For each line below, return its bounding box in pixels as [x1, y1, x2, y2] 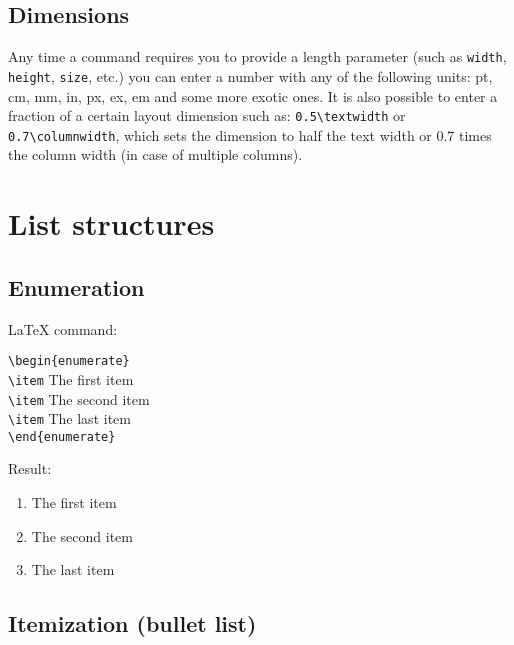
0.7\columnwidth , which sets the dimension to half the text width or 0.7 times [8, 124, 492, 145]
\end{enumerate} [8, 429, 116, 444]
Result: [8, 458, 52, 479]
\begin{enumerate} [8, 354, 130, 369]
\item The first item [8, 368, 134, 389]
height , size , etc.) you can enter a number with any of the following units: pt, [8, 65, 493, 86]
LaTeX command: [8, 318, 118, 339]
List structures [8, 203, 215, 244]
